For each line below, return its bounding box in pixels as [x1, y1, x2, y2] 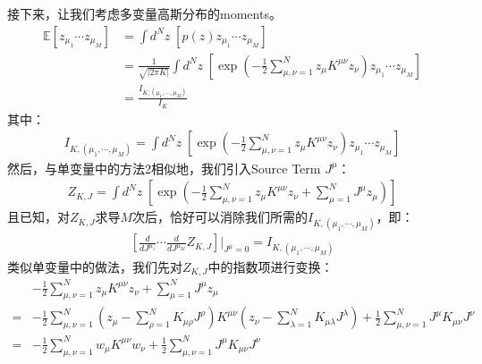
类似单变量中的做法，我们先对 [7, 257, 182, 275]
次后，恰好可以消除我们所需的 [132, 207, 309, 226]
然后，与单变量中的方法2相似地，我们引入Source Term [7, 158, 321, 177]
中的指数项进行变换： [207, 257, 334, 275]
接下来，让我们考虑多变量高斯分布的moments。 [7, 4, 282, 22]
